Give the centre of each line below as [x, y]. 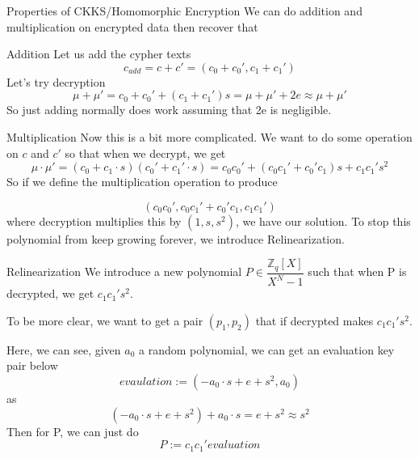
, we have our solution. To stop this [323, 221]
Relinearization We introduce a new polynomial [124, 271]
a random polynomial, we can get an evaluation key [267, 349]
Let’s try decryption [56, 81]
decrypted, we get [50, 293]
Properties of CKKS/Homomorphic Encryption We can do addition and [184, 11]
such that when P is [357, 271]
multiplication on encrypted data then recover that [132, 26]
